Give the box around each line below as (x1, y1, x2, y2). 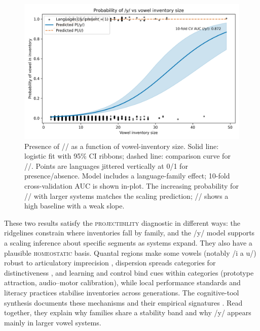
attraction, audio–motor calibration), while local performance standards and (4, 277, 241, 288)
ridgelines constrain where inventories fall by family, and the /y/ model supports (4, 227, 255, 238)
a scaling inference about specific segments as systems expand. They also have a (4, 237, 252, 248)
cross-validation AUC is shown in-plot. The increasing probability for (24, 180, 239, 191)
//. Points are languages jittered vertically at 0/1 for (24, 160, 188, 171)
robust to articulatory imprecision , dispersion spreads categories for (4, 257, 216, 268)
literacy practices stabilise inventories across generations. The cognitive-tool (4, 287, 239, 297)
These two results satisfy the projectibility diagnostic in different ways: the (4, 217, 240, 228)
